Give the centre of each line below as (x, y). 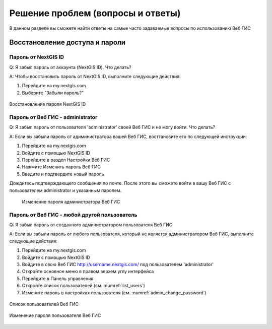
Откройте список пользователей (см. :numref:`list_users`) (84, 286)
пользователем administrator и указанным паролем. (65, 190)
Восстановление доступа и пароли (67, 43)
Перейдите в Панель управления (58, 278)
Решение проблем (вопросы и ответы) (95, 13)
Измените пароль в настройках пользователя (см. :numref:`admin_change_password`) (114, 293)
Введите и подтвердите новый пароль (63, 174)
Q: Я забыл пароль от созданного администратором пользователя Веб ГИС (91, 225)
